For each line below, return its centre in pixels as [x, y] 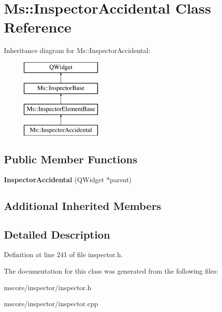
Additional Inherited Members [83, 205]
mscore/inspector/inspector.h [48, 287]
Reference [38, 27]
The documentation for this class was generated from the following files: [111, 271]
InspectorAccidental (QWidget [54, 179]
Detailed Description [57, 234]
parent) [121, 179]
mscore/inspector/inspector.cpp [51, 303]
